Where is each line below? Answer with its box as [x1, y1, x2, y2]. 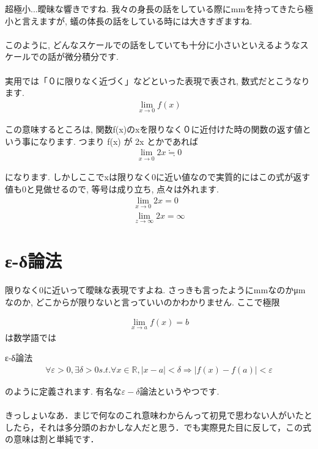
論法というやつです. [139, 384, 220, 397]
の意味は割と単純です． [5, 433, 99, 445]
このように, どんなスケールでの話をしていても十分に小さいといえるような [5, 38, 300, 51]
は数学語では [5, 330, 56, 343]
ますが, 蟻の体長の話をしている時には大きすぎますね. [39, 14, 253, 27]
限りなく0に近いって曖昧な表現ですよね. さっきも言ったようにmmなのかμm [5, 283, 306, 296]
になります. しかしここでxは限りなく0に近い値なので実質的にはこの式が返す [5, 170, 310, 183]
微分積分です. [64, 50, 119, 63]
